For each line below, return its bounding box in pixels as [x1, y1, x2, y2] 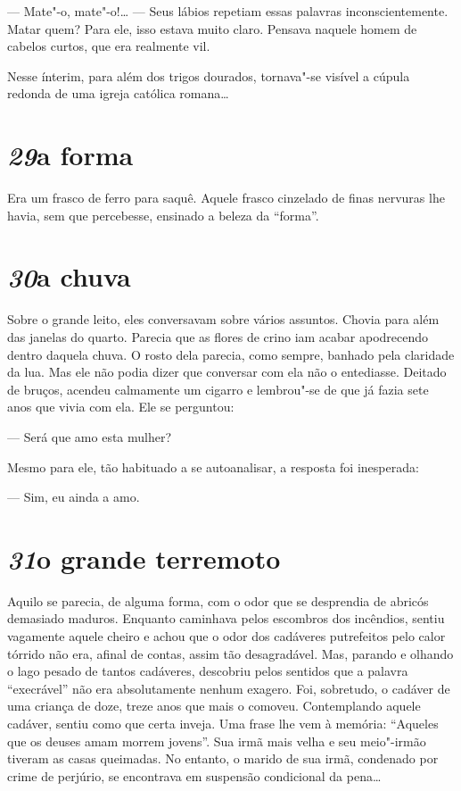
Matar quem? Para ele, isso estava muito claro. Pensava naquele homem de [7, 19, 417, 37]
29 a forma [7, 137, 134, 174]
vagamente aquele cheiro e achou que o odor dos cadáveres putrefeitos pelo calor [7, 627, 446, 645]
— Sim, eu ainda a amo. [7, 487, 140, 506]
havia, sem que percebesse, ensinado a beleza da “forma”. [7, 205, 319, 224]
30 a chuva [7, 258, 131, 296]
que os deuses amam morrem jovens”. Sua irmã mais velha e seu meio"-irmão [7, 731, 426, 750]
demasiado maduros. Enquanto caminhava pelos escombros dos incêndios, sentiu [7, 609, 445, 628]
